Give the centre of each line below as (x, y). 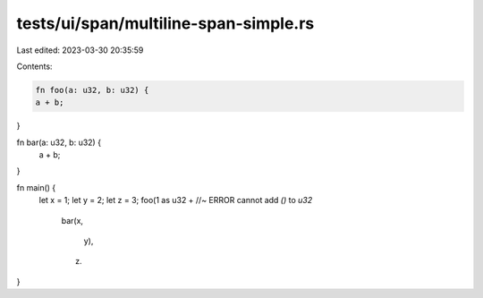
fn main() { (36, 187)
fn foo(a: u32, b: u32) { (92, 90)
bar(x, (72, 220)
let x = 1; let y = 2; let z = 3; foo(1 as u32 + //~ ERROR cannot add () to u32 (176, 200)
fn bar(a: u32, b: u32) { (59, 142)
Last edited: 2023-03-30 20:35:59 (80, 50)
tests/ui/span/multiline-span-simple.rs (165, 23)
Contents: (34, 66)
